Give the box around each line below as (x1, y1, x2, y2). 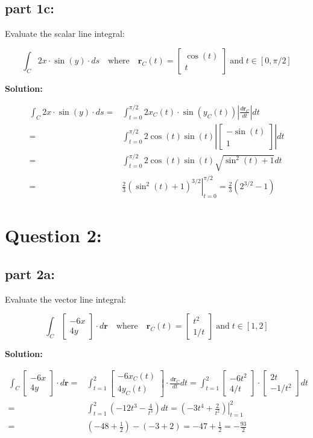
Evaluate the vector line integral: (5, 292, 126, 305)
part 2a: (5, 264, 55, 283)
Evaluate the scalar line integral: (5, 27, 125, 40)
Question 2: (5, 223, 102, 248)
